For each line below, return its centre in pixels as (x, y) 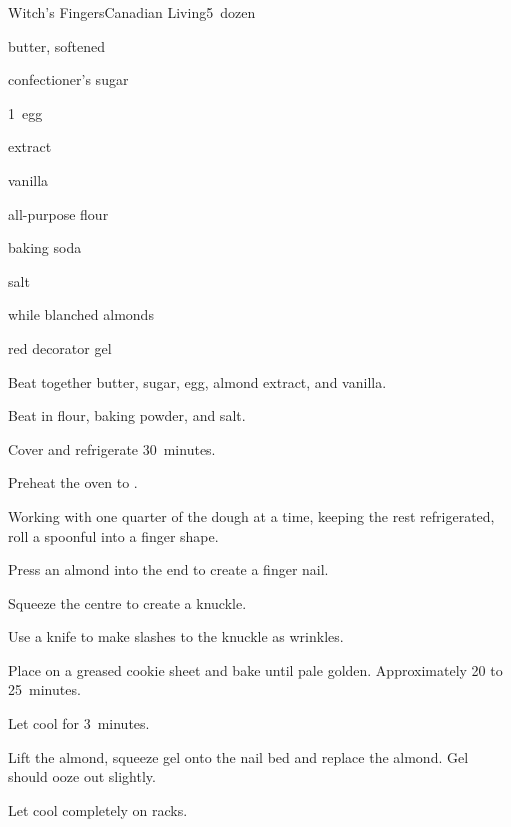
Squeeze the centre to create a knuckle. (127, 602)
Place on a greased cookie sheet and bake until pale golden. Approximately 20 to (255, 669)
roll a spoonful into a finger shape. (113, 535)
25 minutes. (44, 689)
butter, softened (56, 45)
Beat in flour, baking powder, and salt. (127, 415)
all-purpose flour (58, 213)
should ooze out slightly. (82, 776)
